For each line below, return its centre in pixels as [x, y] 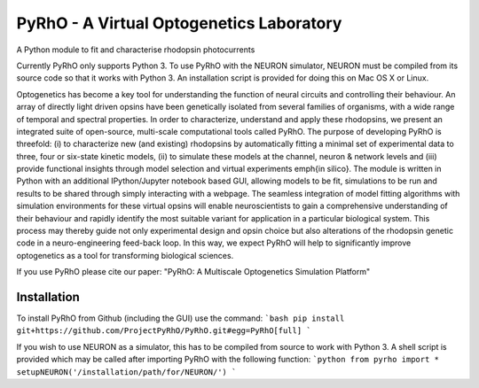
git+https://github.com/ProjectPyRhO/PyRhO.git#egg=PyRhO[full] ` [164, 331]
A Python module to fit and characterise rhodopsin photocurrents [136, 50]
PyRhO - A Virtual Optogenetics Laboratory [179, 23]
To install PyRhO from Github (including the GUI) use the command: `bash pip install [181, 318]
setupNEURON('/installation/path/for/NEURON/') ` [126, 372]
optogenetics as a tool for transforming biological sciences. [125, 255]
